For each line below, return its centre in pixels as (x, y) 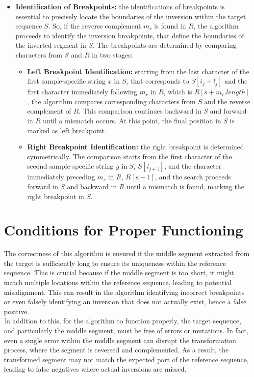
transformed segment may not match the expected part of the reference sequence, (126, 359)
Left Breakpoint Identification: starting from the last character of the (138, 71)
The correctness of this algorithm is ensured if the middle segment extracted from (127, 253)
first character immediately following (82, 92)
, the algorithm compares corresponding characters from (111, 101)
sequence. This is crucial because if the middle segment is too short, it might (119, 273)
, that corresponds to (158, 81)
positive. (17, 311)
